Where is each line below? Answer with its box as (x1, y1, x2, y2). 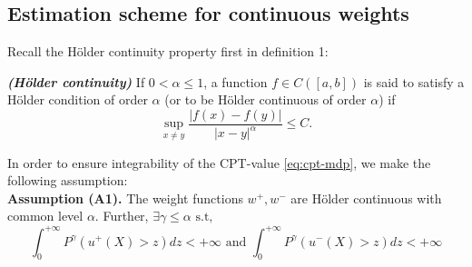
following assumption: (7, 171, 128, 190)
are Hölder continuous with (290, 188, 442, 207)
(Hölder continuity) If (7, 72, 145, 91)
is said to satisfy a (363, 72, 465, 91)
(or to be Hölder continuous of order (164, 90, 367, 109)
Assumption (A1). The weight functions (7, 188, 243, 207)
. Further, (94, 206, 149, 225)
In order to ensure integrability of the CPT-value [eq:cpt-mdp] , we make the (7, 153, 431, 172)
